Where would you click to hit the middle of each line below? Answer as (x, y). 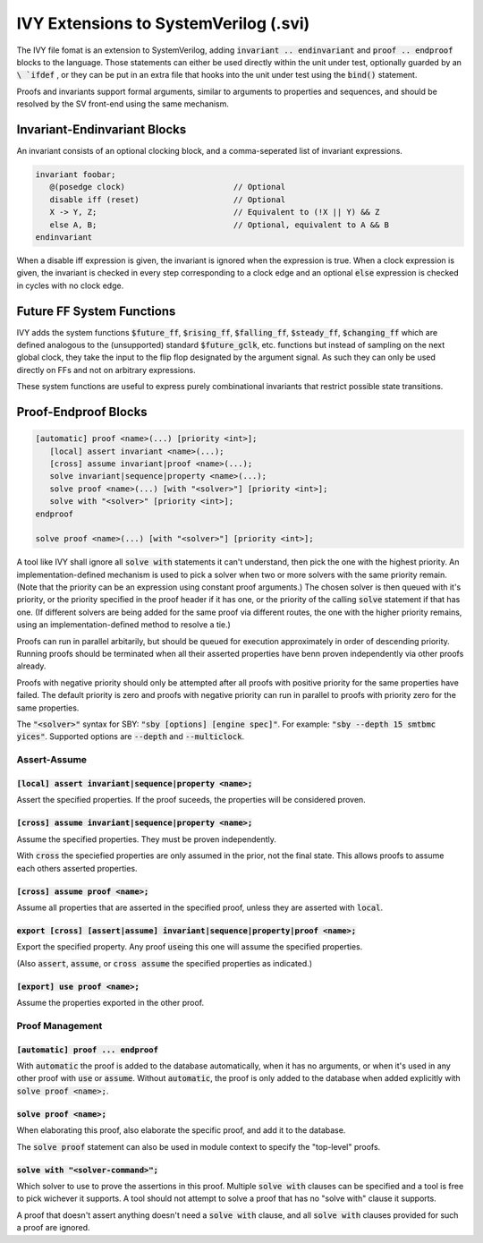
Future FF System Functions (96, 311)
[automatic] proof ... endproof (87, 1050)
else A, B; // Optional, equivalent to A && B (219, 225)
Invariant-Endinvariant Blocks (102, 129)
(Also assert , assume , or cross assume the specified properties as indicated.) (165, 963)
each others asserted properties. (77, 868)
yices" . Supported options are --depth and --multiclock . (131, 736)
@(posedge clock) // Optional (168, 187)
